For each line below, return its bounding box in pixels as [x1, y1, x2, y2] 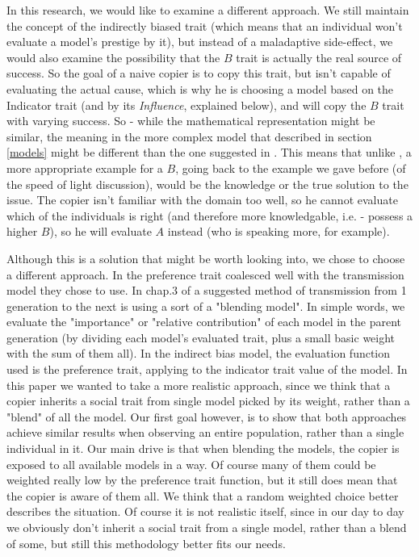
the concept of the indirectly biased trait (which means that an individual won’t [6, 17, 403, 34]
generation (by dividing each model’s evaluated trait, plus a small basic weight [6, 329, 396, 346]
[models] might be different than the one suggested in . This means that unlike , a [6, 144, 412, 161]
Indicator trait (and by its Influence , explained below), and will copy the [6, 96, 367, 113]
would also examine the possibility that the [6, 48, 220, 65]
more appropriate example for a [6, 159, 163, 176]
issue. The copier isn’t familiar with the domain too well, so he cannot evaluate [6, 191, 398, 208]
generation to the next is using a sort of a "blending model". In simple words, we [6, 297, 405, 314]
